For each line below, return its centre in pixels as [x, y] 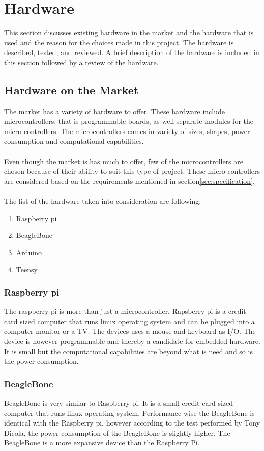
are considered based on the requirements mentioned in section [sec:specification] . [129, 181]
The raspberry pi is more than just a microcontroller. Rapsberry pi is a [115, 311]
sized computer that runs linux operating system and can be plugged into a [137, 321]
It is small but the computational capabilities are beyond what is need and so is [128, 351]
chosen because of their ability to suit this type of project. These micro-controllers [132, 171]
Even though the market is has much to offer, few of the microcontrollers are [124, 161]
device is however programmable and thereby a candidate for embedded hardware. [132, 341]
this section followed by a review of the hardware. [81, 62]
